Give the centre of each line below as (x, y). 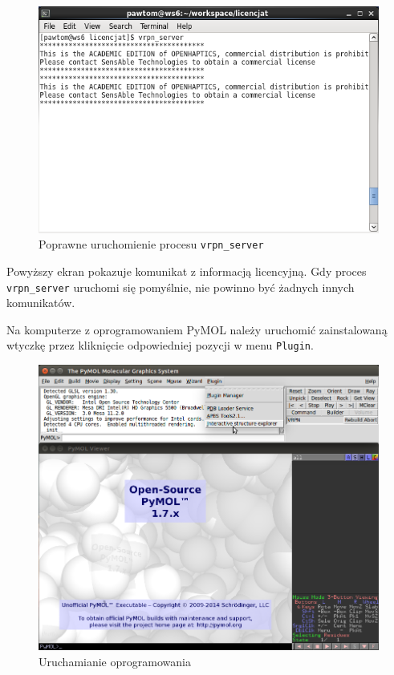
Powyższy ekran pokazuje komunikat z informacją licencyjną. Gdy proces (187, 271)
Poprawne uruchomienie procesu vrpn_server (151, 244)
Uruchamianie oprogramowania (115, 661)
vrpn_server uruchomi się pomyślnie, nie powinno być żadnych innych (181, 287)
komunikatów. (41, 303)
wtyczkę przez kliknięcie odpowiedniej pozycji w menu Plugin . (160, 345)
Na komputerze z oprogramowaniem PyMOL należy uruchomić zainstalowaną (197, 329)
